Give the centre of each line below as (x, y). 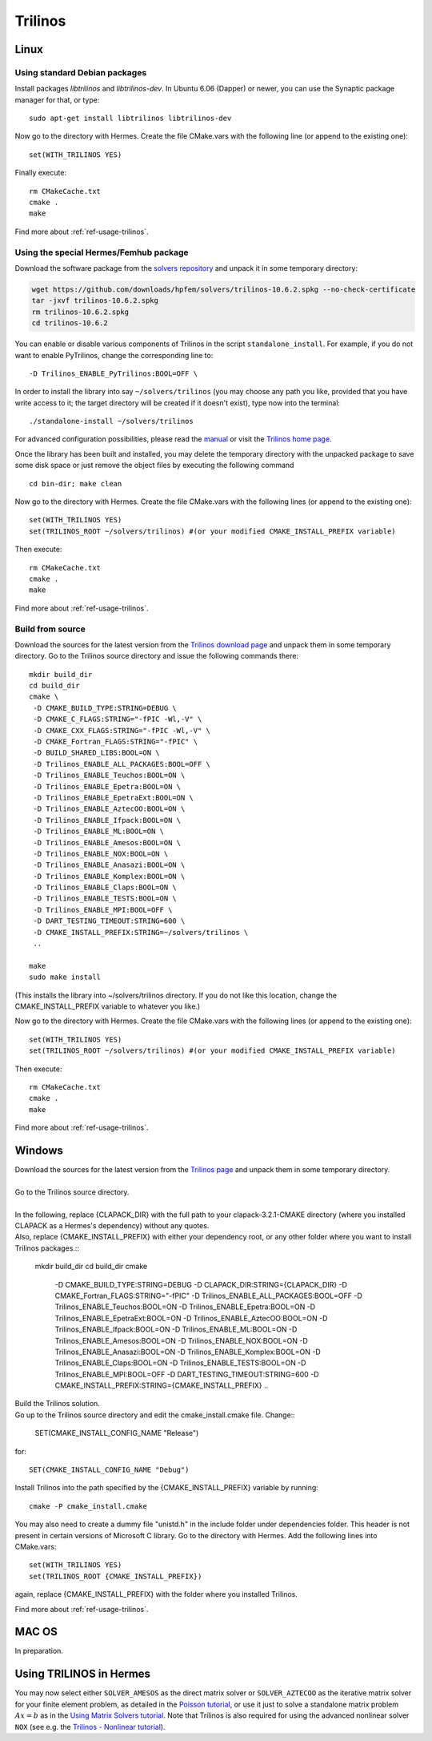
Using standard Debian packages (81, 72)
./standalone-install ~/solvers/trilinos (111, 421)
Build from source (50, 629)
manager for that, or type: (57, 99)
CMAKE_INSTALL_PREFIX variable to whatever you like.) (108, 1006)
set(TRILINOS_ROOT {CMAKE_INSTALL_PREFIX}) (116, 1576)
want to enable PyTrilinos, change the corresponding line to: (114, 355)
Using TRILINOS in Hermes (83, 1674)
